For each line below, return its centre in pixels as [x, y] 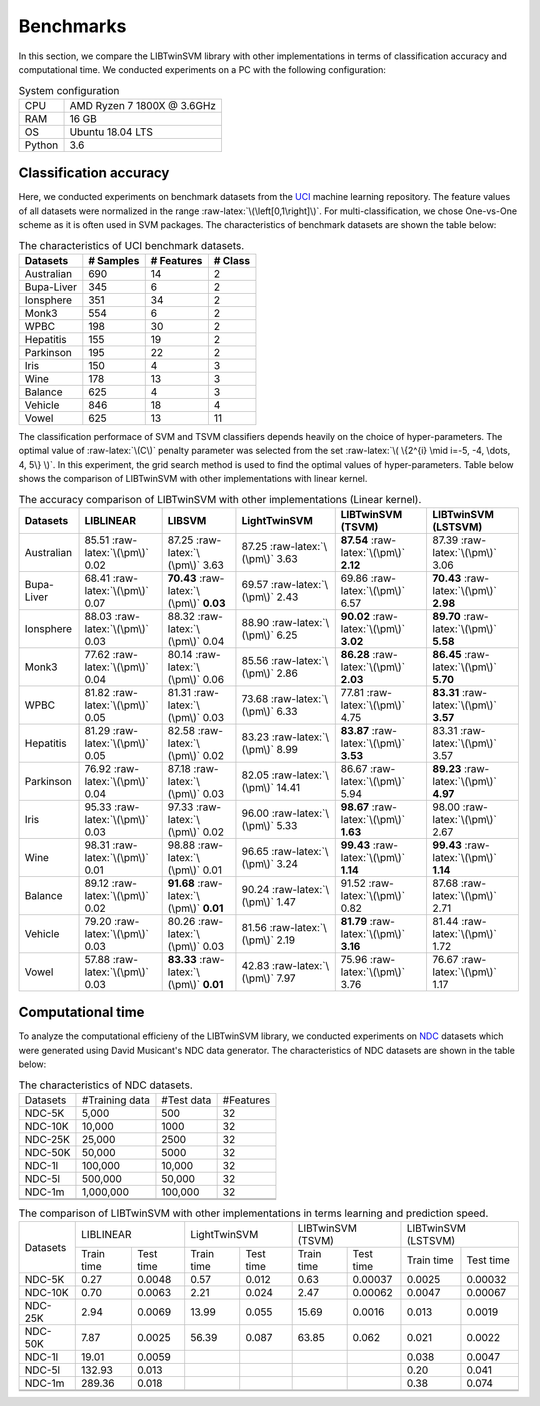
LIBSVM [187, 520]
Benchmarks [72, 26]
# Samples [114, 260]
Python [41, 145]
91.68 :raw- [195, 883]
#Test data [186, 1100]
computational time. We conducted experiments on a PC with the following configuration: [202, 69]
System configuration [69, 90]
